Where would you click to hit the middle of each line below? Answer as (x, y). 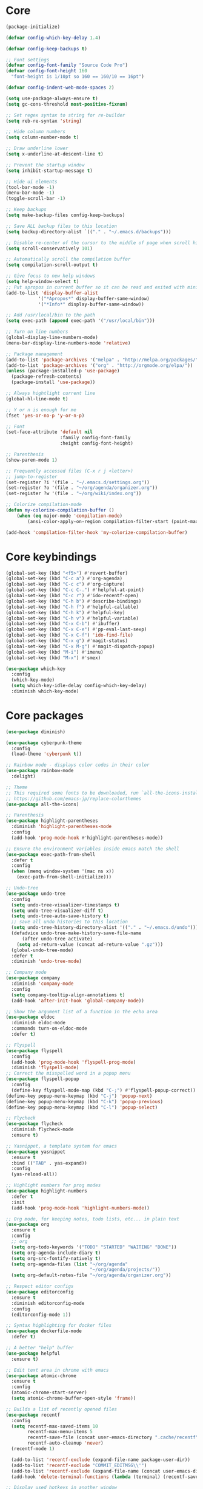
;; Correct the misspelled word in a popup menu (68, 1073)
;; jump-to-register (32, 477)
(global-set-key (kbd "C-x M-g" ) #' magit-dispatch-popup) (80, 646)
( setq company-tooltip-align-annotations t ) (68, 995)
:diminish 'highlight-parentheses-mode (62, 827)
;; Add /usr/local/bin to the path (51, 315)
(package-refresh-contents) (47, 377)
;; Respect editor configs (40, 1286)
